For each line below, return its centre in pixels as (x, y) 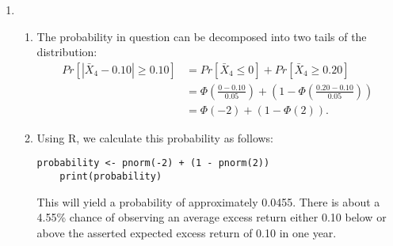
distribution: (67, 52)
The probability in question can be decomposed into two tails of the (202, 36)
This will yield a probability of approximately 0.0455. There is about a (208, 201)
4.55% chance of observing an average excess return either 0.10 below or (212, 217)
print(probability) (111, 177)
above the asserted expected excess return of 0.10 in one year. (187, 232)
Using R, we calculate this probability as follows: (155, 137)
